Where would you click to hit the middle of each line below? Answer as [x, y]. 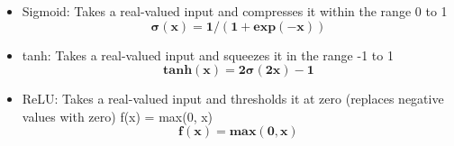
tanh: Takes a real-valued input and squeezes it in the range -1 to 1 [208, 55]
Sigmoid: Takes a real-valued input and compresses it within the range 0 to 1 [235, 11]
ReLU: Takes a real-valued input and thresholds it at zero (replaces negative [233, 99]
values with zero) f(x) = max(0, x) [118, 116]
